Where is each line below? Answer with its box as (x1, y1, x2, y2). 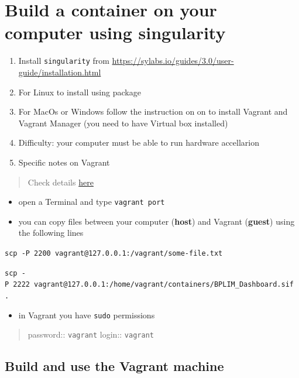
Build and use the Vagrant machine (5, 357, 224, 375)
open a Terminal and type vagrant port (18, 195, 165, 208)
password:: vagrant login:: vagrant (28, 328, 154, 341)
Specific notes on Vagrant (18, 156, 110, 168)
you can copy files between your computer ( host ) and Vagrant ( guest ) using (18, 215, 295, 227)
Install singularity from (18, 54, 109, 67)
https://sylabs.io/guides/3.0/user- (112, 54, 234, 67)
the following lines (18, 226, 84, 239)
